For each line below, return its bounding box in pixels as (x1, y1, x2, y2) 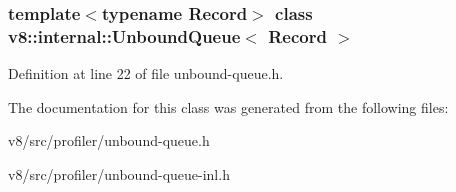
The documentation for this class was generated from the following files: (8, 96, 449, 117)
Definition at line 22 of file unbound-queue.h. (8, 63, 284, 84)
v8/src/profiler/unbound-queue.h (8, 130, 210, 151)
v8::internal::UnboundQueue (8, 23, 241, 48)
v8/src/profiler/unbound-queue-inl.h (8, 163, 230, 184)
